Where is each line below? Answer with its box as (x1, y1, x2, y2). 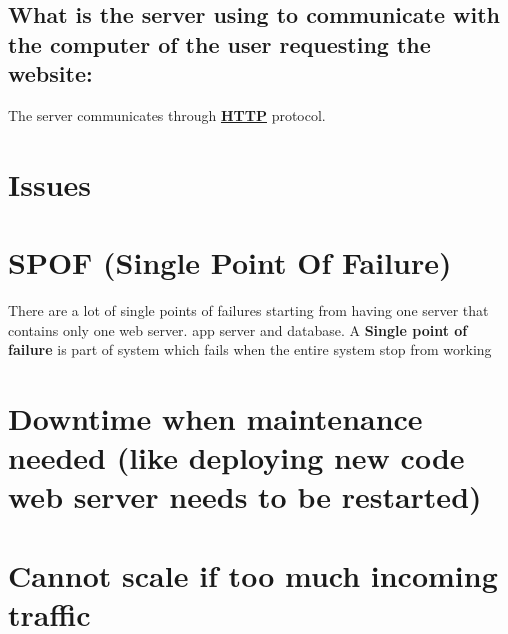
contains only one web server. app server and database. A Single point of (8, 319, 468, 340)
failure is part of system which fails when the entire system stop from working (8, 339, 492, 360)
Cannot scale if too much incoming (8, 554, 498, 595)
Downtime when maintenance (8, 398, 423, 439)
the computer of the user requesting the (8, 28, 431, 59)
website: (8, 58, 93, 89)
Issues (8, 163, 91, 204)
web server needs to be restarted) (8, 476, 482, 517)
